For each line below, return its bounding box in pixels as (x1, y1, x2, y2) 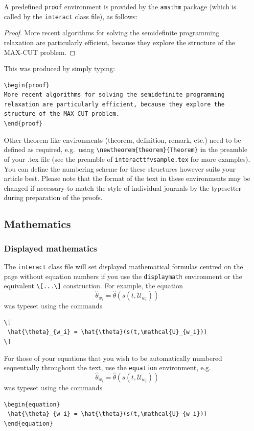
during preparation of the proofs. (4, 192, 103, 203)
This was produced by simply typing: (4, 63, 115, 74)
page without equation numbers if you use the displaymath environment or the (4, 271, 242, 281)
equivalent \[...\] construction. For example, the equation (4, 280, 183, 291)
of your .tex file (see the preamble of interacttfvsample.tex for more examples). (4, 153, 250, 164)
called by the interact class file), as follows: (4, 11, 138, 21)
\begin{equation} (4, 401, 60, 408)
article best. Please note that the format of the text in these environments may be (4, 173, 251, 183)
